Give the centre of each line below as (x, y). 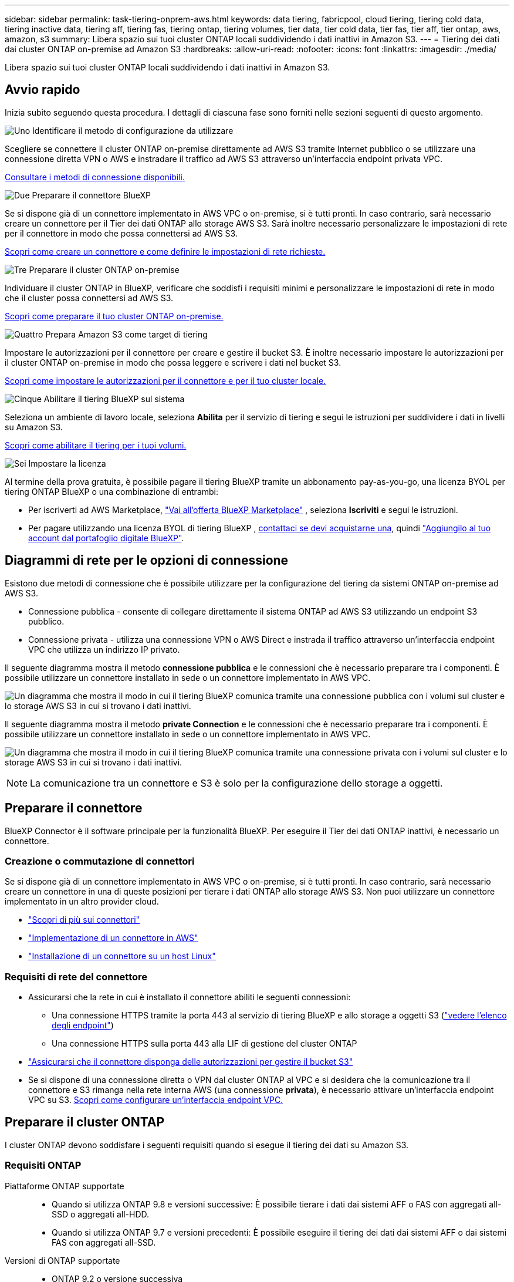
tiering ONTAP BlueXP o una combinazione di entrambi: (112, 491)
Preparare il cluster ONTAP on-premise (104, 269)
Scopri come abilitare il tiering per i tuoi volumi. (96, 445)
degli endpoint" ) (83, 1025)
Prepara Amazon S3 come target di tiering (126, 334)
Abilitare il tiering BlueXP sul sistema (114, 399)
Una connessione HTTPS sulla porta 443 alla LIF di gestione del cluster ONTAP (204, 1044)
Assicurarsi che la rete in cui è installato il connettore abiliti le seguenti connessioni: (190, 997)
